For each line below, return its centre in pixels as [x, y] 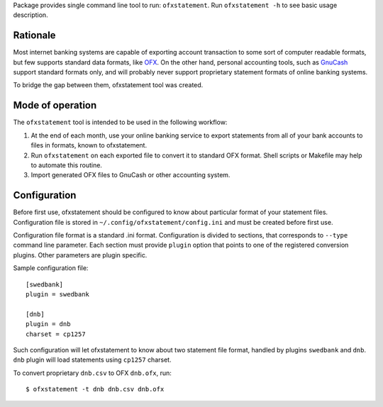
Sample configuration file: [51, 268]
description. [31, 15]
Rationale [34, 35]
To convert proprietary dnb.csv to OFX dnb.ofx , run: [92, 373]
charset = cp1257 [56, 334]
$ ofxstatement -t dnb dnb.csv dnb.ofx [95, 389]
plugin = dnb [48, 324]
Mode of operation [55, 105]
